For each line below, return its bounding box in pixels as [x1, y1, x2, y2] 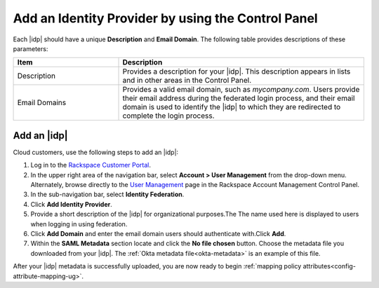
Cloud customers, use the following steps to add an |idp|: [13, 148, 179, 156]
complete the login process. [122, 111, 215, 121]
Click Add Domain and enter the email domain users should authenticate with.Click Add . [30, 229, 286, 238]
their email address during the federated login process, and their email [122, 93, 355, 103]
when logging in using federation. [30, 219, 128, 228]
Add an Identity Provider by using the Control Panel [13, 11, 319, 26]
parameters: [13, 44, 48, 53]
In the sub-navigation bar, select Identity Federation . [30, 190, 185, 199]
